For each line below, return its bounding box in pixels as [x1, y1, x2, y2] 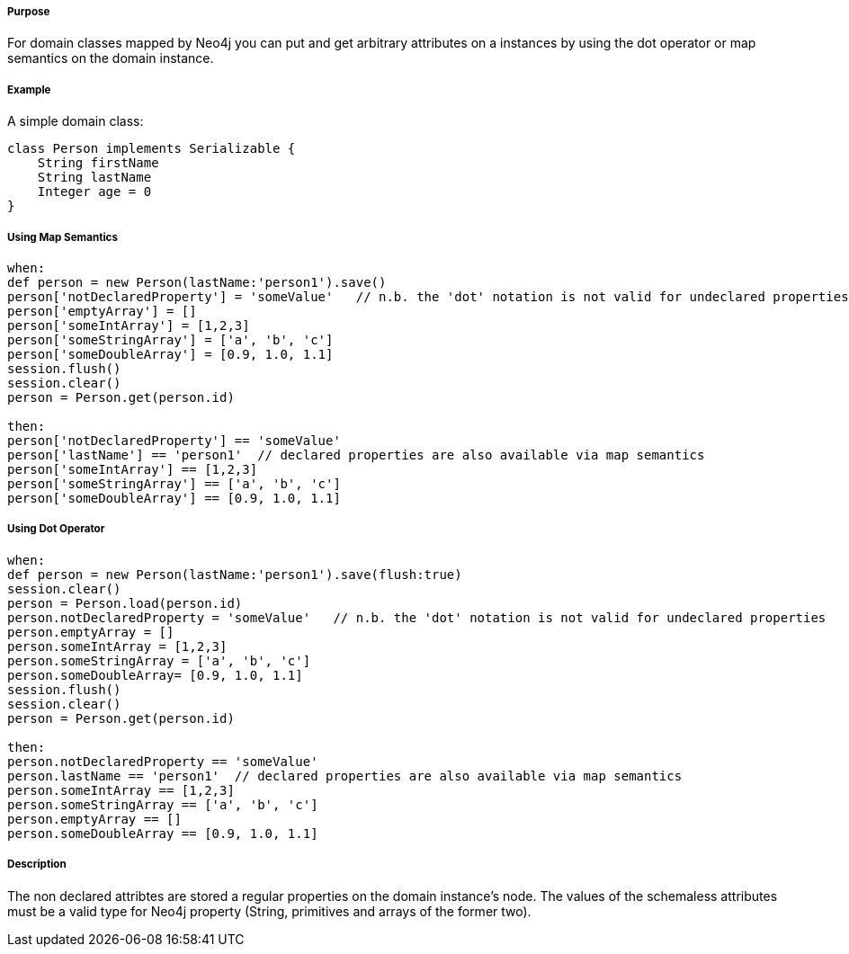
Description [7, 858, 67, 871]
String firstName [37, 156, 159, 171]
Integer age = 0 [37, 184, 152, 200]
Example [7, 83, 51, 96]
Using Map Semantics [7, 230, 118, 244]
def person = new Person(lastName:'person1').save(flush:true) [7, 566, 462, 582]
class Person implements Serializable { [7, 141, 296, 156]
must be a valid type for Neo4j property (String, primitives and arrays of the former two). [7, 903, 532, 919]
